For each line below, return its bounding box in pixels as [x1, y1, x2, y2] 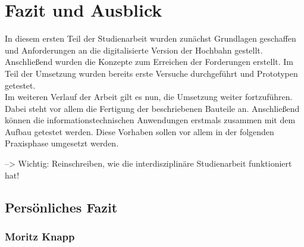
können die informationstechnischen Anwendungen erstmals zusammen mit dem [5, 114, 296, 126]
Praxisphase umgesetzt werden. [5, 137, 119, 149]
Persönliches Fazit [5, 198, 118, 216]
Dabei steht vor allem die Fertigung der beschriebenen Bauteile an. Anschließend [5, 102, 300, 114]
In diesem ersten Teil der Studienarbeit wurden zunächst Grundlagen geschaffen [5, 32, 296, 45]
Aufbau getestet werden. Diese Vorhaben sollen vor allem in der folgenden [5, 125, 274, 137]
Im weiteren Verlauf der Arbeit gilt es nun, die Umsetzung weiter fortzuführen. [5, 90, 293, 103]
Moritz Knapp [5, 229, 75, 243]
